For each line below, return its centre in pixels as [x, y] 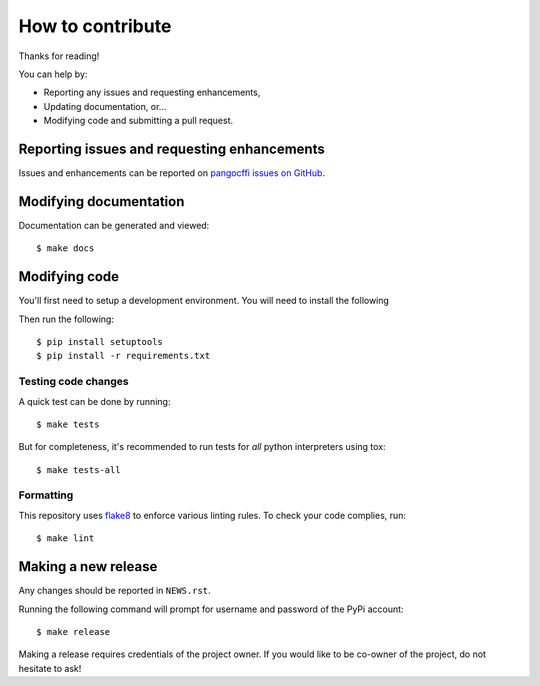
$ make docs [65, 248]
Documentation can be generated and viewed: [114, 225]
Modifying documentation [101, 201]
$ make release [73, 631]
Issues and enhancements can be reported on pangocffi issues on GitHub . [171, 173]
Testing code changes [73, 382]
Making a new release [88, 566]
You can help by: [53, 74]
